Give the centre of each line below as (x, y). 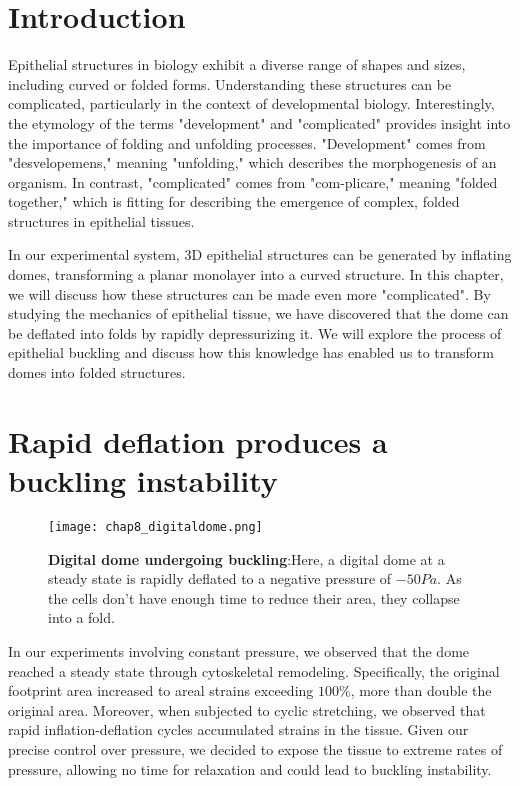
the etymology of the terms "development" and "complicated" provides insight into (259, 122)
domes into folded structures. (97, 372)
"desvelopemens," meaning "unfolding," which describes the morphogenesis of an (252, 162)
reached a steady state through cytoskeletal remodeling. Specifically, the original (254, 670)
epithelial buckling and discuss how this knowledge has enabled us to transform (251, 352)
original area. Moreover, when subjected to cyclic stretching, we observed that (247, 709)
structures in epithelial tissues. (101, 220)
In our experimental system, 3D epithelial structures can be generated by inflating (260, 254)
